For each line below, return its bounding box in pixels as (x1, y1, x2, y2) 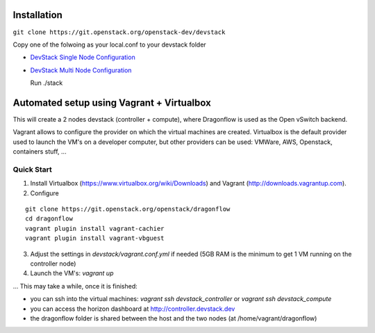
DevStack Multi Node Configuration (30, 66, 132, 74)
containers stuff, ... (12, 147, 67, 156)
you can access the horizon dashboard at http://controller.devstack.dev (30, 304, 235, 313)
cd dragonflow (25, 215, 73, 222)
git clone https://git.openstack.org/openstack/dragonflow (25, 205, 231, 213)
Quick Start (12, 164, 52, 174)
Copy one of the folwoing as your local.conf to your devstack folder (12, 40, 206, 49)
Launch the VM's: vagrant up (30, 269, 114, 277)
